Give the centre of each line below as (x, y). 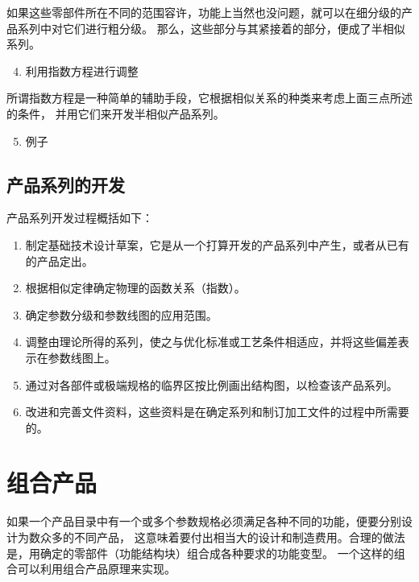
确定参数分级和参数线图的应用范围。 (121, 314)
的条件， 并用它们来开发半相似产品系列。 (116, 113)
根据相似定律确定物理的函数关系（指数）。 (135, 288)
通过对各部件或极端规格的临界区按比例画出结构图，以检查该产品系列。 (212, 384)
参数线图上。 (82, 357)
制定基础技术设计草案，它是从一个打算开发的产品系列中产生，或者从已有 (217, 244)
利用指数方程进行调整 (82, 70)
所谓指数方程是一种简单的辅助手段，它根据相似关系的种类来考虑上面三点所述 (209, 98)
